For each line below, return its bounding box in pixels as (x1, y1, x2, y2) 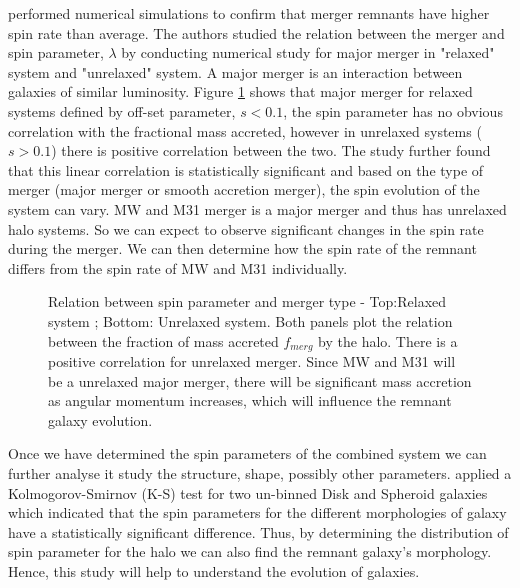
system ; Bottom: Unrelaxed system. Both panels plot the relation (48, 310, 453, 331)
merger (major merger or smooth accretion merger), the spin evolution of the (8, 179, 480, 200)
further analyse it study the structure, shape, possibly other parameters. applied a (8, 462, 512, 483)
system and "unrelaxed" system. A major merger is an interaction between (8, 61, 463, 82)
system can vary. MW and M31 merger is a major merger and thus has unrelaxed (8, 198, 507, 219)
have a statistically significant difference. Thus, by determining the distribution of (8, 521, 509, 542)
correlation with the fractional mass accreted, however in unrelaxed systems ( (8, 120, 482, 141)
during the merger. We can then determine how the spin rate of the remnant (8, 238, 477, 259)
